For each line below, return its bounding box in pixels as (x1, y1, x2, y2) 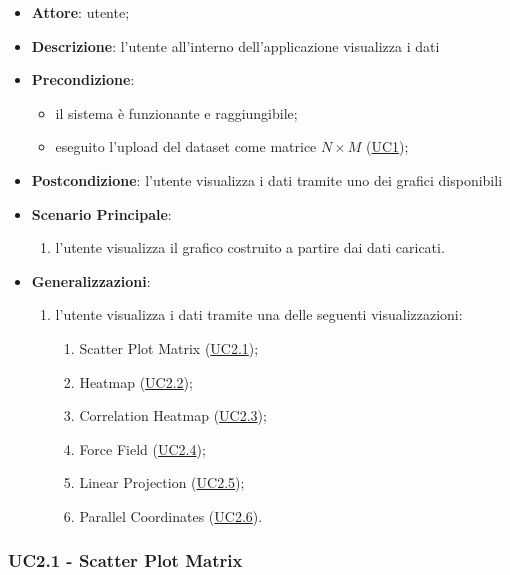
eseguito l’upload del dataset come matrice (55, 136, 317, 157)
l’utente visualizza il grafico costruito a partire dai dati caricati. (55, 237, 445, 258)
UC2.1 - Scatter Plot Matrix (8, 548, 243, 573)
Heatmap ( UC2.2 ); (79, 371, 193, 392)
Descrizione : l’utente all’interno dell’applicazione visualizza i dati (31, 35, 440, 56)
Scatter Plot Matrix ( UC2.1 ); (79, 337, 259, 358)
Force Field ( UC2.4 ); (79, 438, 206, 459)
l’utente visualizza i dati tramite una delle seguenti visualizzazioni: (55, 304, 463, 325)
